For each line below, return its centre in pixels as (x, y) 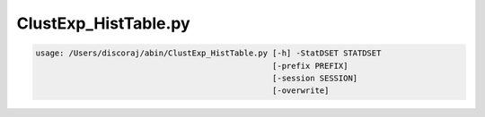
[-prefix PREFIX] (310, 66)
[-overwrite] (301, 91)
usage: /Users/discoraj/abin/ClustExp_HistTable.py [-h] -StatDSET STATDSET (208, 53)
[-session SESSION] (315, 78)
